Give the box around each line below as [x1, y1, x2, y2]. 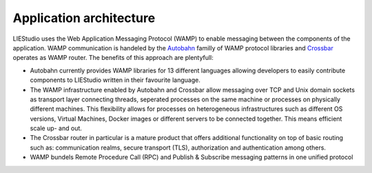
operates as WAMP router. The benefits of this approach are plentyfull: [12, 54, 214, 62]
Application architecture [12, 10, 156, 26]
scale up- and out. [30, 124, 83, 132]
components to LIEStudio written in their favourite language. [30, 76, 201, 84]
